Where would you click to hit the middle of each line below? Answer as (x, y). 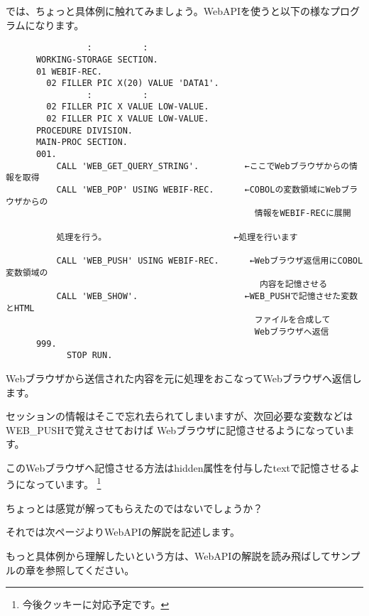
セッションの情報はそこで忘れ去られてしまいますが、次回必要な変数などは (180, 416)
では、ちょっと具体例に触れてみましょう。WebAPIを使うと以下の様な (168, 11)
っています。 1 (68, 483)
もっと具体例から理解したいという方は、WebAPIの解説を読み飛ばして (168, 555)
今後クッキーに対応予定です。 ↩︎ (96, 604)
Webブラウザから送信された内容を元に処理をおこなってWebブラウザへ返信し (184, 378)
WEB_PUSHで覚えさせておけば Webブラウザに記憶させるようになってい (175, 429)
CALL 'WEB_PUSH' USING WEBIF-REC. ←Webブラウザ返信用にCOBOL (210, 261)
